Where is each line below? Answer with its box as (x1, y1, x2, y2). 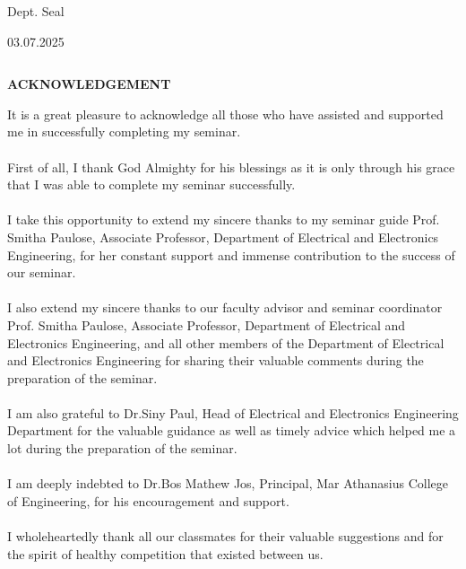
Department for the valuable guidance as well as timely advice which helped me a (7, 421, 456, 440)
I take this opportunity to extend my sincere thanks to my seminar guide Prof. (7, 210, 440, 229)
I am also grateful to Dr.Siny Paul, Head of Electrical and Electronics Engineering (7, 403, 459, 422)
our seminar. (7, 263, 76, 282)
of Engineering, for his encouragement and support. (7, 491, 289, 510)
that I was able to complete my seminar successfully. (7, 175, 296, 194)
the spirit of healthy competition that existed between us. (7, 544, 324, 563)
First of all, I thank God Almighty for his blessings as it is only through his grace (7, 157, 455, 176)
